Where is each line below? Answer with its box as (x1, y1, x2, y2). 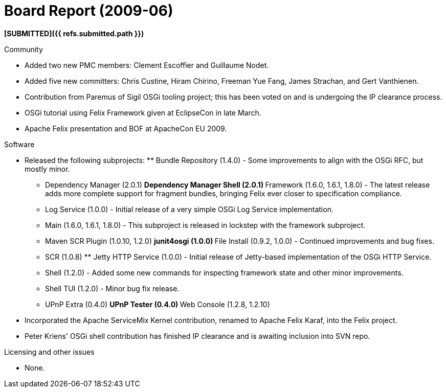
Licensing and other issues (4, 347, 95, 356)
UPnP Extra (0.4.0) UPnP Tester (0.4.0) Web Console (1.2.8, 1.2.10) (45, 299, 270, 309)
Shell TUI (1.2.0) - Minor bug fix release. (45, 284, 180, 293)
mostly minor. (25, 164, 70, 173)
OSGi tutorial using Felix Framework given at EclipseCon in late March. (25, 108, 261, 117)
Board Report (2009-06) (4, 2, 173, 19)
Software (4, 140, 35, 149)
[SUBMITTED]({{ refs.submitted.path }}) (4, 29, 144, 38)
